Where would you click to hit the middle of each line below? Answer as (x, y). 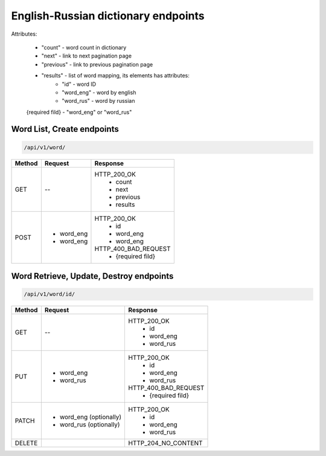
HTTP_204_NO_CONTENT (165, 443)
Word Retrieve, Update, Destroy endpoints (92, 276)
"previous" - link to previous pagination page (97, 64)
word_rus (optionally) (90, 425)
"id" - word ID (79, 84)
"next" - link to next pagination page (87, 56)
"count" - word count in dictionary (84, 47)
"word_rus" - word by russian (98, 101)
